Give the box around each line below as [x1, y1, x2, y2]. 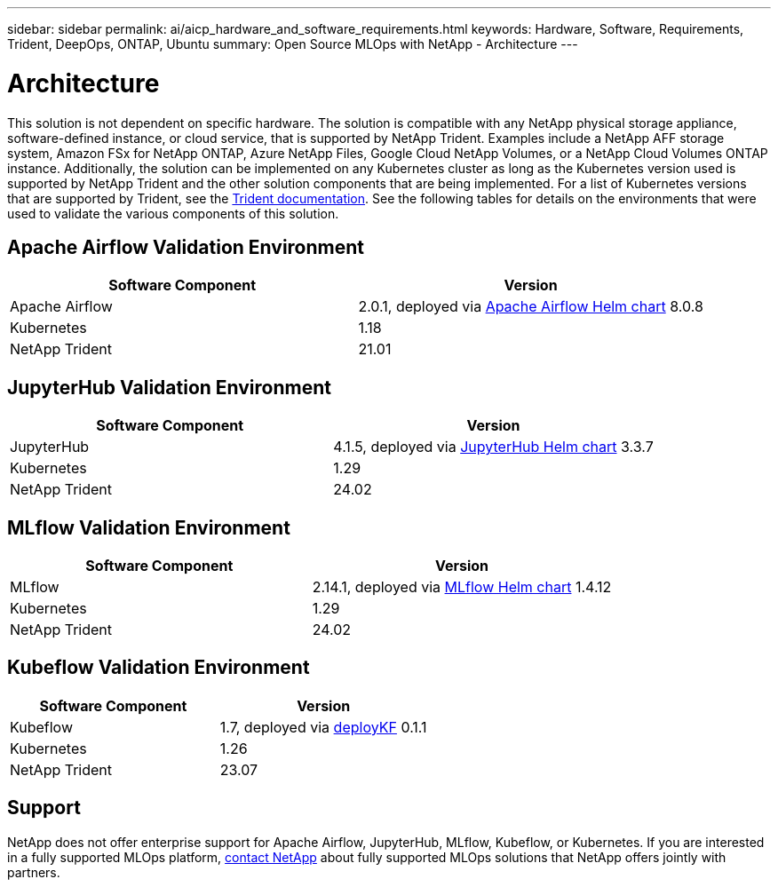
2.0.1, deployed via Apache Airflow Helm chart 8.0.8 [358, 297, 703, 316]
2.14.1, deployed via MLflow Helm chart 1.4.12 [312, 578, 612, 597]
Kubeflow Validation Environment [7, 656, 310, 679]
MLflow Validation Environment [7, 516, 290, 539]
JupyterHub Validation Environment [7, 376, 331, 399]
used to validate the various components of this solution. [7, 205, 339, 221]
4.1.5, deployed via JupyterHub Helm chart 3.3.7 [333, 438, 654, 456]
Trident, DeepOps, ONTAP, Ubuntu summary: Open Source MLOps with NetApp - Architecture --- [7, 36, 578, 51]
